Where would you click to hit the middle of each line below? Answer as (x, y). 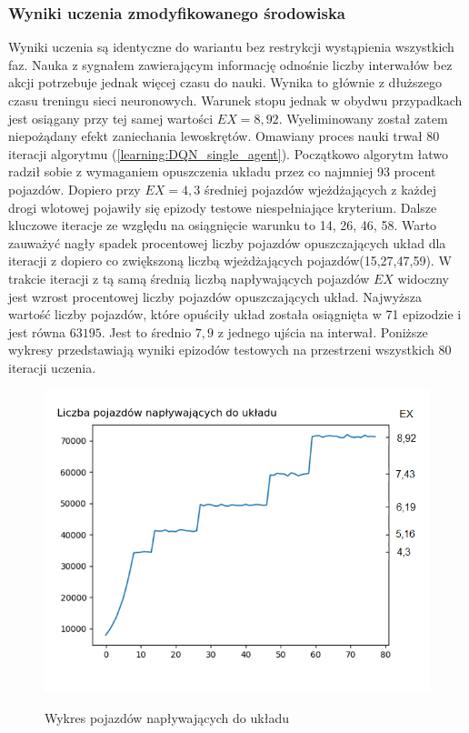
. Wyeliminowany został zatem (363, 118)
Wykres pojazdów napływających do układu (167, 717)
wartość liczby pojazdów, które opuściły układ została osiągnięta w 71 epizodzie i (235, 314)
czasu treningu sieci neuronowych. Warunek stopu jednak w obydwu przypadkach (235, 100)
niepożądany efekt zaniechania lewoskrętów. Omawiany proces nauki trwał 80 (224, 136)
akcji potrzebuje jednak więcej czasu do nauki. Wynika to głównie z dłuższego (225, 82)
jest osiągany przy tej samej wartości (111, 118)
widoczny (424, 278)
